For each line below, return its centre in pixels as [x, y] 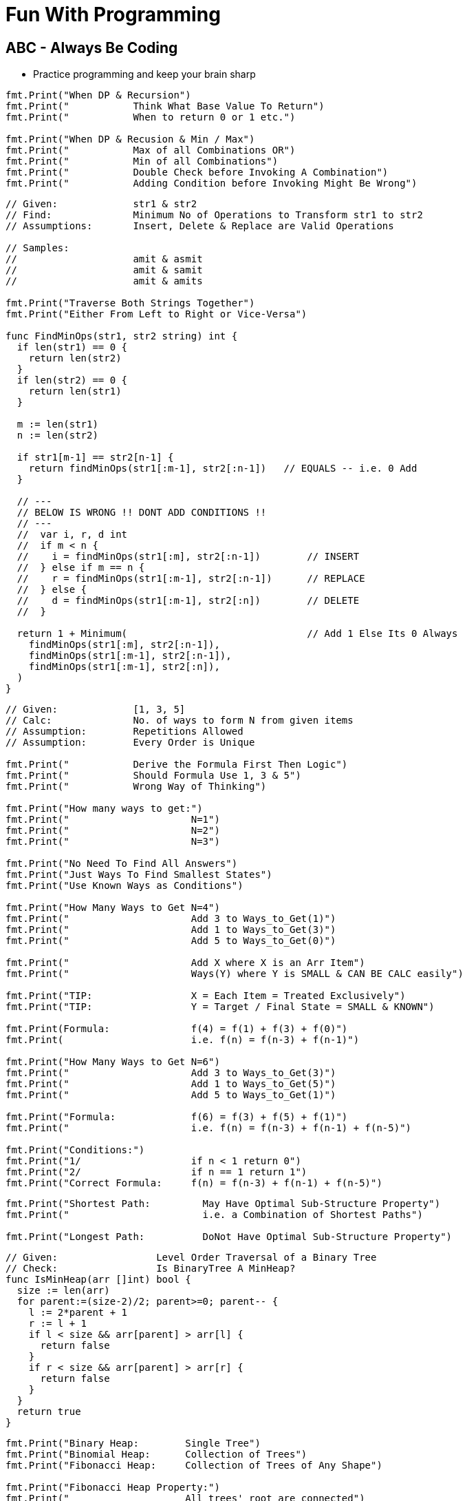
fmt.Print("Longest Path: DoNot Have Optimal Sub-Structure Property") [229, 1237]
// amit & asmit [104, 259]
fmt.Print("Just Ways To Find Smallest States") [139, 875]
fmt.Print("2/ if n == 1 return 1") [156, 1172]
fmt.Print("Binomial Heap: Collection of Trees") [156, 1455]
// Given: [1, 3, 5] [96, 710]
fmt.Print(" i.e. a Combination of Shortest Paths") [214, 1215]
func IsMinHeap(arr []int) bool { [98, 1280]
